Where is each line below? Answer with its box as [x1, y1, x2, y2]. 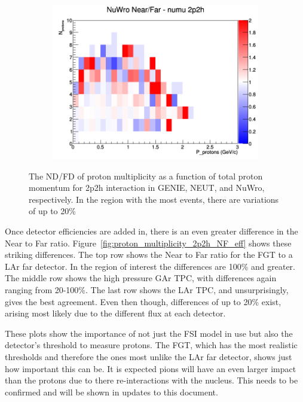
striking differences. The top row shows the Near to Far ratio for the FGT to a [5, 248, 293, 261]
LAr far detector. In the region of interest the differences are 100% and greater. [5, 260, 295, 272]
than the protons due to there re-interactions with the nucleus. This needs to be [5, 374, 298, 386]
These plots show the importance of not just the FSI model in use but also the [5, 327, 293, 339]
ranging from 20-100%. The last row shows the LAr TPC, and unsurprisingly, [5, 283, 289, 296]
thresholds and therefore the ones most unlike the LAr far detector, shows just [5, 350, 292, 363]
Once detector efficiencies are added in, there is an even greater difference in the [5, 224, 298, 237]
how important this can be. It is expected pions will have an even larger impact [5, 362, 296, 374]
